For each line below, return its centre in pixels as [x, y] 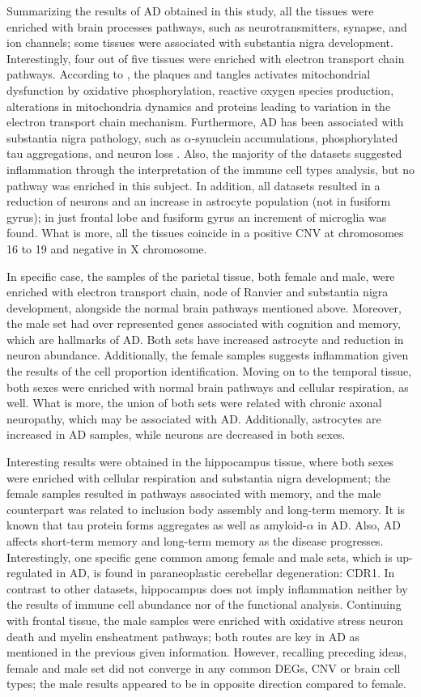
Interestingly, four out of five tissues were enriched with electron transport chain [206, 58]
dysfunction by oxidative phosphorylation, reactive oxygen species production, [200, 89]
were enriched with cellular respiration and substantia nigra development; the [199, 477]
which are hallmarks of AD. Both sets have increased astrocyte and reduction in [205, 339]
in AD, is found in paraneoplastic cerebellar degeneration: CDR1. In [225, 573]
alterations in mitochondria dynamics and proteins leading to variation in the [199, 106]
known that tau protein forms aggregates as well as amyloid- [157, 525]
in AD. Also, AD [359, 525]
